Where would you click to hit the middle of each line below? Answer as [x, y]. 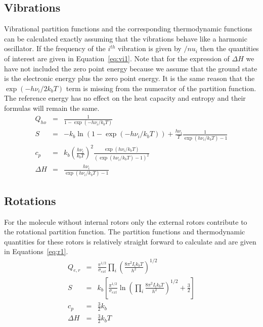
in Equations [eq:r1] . [36, 251]
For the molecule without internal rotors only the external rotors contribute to [126, 221]
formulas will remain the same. [52, 108]
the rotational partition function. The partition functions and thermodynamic [125, 232]
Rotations [30, 200]
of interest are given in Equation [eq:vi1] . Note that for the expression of [117, 58]
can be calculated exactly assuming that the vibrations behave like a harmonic [126, 38]
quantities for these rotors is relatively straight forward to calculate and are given [130, 241]
